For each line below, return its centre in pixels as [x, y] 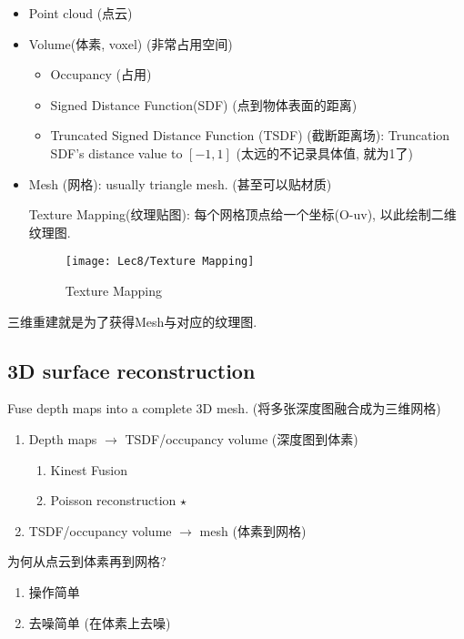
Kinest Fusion [89, 469]
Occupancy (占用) [101, 74]
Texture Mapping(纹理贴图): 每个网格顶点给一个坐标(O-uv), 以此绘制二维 [242, 214]
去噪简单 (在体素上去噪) [100, 622]
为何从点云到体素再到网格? [87, 561]
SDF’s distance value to [116, 152]
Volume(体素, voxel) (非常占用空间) [131, 43]
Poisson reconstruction [113, 500]
